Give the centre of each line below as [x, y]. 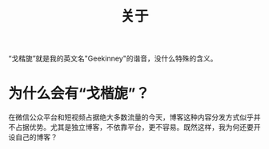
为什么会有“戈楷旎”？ [79, 94]
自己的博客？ [36, 137]
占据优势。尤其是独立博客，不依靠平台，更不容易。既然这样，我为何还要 [134, 127]
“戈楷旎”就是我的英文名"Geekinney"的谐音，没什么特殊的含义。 [113, 59]
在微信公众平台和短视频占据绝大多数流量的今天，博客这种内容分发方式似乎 [131, 117]
